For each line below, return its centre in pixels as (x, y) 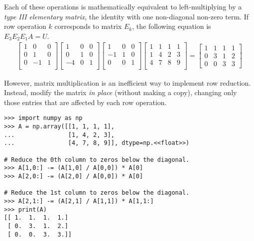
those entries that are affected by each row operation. (85, 102)
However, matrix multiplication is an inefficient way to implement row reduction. (127, 82)
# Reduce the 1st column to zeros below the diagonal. (97, 193)
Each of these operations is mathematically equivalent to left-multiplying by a (123, 6)
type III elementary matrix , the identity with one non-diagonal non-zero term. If (126, 16)
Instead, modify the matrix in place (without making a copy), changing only (121, 92)
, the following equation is (172, 26)
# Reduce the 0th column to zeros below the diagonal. (97, 160)
